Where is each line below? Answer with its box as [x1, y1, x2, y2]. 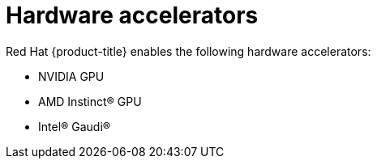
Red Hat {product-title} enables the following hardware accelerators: [6, 44, 371, 58]
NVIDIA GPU [38, 69, 105, 83]
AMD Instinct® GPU [38, 94, 142, 108]
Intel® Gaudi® [38, 119, 111, 133]
